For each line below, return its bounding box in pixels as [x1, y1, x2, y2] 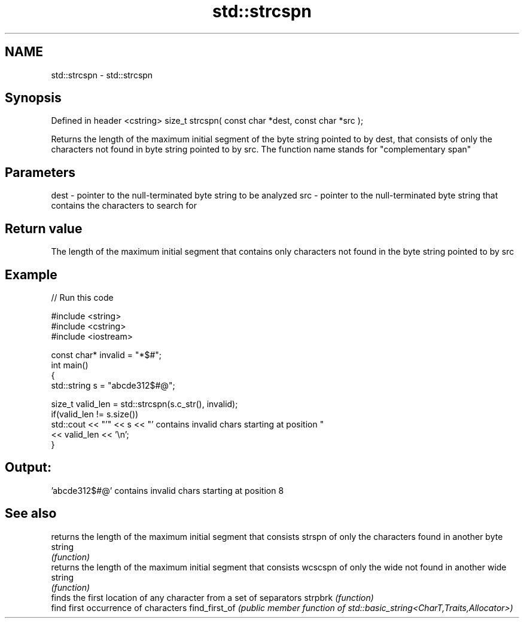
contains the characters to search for [51, 200, 197, 211]
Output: [5, 460, 51, 475]
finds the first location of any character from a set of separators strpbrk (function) [51, 592, 374, 603]
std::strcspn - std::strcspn [51, 69, 153, 80]
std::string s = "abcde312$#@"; [51, 380, 175, 390]
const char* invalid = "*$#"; [51, 349, 162, 360]
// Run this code [51, 292, 114, 303]
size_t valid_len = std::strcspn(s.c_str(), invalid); [51, 398, 238, 409]
